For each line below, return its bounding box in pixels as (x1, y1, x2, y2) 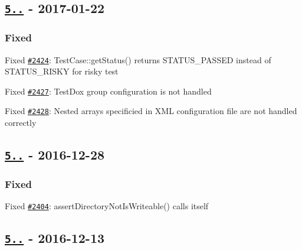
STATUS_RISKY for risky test (5, 65, 119, 77)
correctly (5, 116, 37, 129)
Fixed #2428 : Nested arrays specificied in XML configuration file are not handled (5, 105, 297, 117)
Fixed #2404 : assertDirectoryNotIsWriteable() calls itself (5, 200, 209, 212)
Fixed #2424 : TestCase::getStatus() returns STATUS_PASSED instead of (5, 53, 271, 66)
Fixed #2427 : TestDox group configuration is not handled (5, 85, 212, 97)
